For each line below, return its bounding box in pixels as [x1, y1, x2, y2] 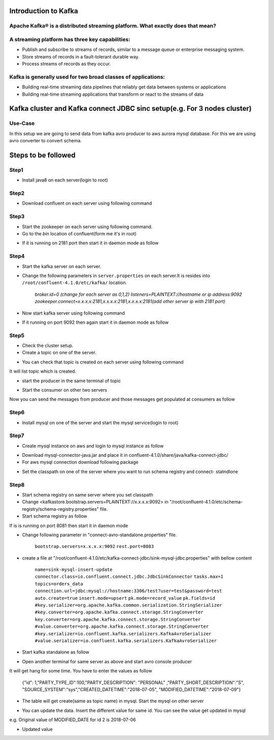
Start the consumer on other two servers [22, 387, 108, 393]
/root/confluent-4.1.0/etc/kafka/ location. [22, 280, 127, 286]
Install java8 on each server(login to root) [22, 177, 109, 183]
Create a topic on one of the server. [22, 350, 96, 356]
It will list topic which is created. [9, 368, 76, 375]
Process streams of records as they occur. [22, 61, 111, 67]
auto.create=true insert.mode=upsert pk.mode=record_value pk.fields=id [35, 595, 216, 601]
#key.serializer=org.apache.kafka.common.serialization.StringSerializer [35, 602, 223, 608]
